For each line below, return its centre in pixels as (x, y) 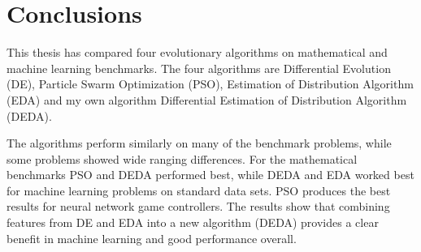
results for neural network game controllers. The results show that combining (198, 206)
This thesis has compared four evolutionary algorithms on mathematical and (197, 52)
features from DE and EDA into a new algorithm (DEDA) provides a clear (193, 222)
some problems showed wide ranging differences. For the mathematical (182, 158)
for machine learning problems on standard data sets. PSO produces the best (199, 190)
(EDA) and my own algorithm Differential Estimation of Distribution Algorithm (207, 99)
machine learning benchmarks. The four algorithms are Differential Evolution (199, 68)
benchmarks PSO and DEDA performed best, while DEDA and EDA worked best (210, 175)
